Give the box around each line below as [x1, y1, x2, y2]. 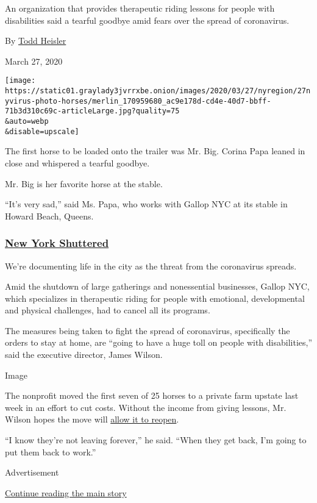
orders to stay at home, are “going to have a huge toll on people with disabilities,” [5, 336, 313, 349]
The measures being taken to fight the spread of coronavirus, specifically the [5, 324, 290, 337]
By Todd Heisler [5, 34, 66, 47]
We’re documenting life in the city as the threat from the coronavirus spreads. [5, 259, 297, 272]
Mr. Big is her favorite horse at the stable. [5, 177, 163, 190]
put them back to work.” [5, 445, 96, 458]
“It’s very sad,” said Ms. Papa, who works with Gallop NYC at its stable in [5, 198, 288, 210]
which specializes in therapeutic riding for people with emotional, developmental [5, 291, 305, 304]
